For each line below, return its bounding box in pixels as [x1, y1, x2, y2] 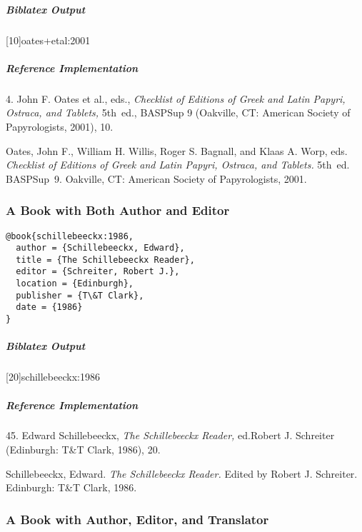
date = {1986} [16, 302, 83, 313]
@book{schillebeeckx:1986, [6, 231, 134, 241]
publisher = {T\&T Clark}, [16, 290, 144, 301]
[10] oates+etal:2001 [6, 32, 91, 47]
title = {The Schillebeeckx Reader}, [16, 254, 195, 265]
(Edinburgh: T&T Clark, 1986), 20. [6, 442, 161, 457]
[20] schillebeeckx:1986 [6, 369, 100, 384]
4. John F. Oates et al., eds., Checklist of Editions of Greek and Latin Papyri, [6, 91, 346, 106]
